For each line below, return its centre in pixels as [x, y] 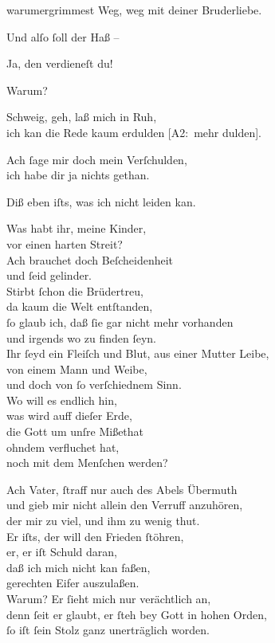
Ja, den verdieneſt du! [60, 63]
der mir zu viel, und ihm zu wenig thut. [103, 521]
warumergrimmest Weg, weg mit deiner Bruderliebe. [134, 10]
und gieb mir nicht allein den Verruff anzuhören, [125, 505]
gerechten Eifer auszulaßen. [73, 583]
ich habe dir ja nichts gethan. [78, 175]
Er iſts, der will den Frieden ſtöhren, [95, 536]
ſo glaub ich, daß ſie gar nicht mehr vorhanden [120, 321]
